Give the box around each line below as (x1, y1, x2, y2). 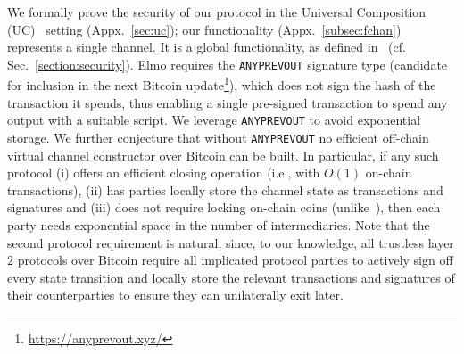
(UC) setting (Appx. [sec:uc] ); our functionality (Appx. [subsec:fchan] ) (7, 20, 402, 38)
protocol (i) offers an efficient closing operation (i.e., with (7, 163, 320, 182)
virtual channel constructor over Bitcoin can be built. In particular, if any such (7, 145, 439, 164)
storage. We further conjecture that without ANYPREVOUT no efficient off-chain (7, 128, 429, 146)
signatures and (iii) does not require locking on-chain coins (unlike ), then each (7, 198, 441, 217)
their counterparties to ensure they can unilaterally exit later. (7, 285, 344, 304)
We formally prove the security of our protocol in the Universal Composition (7, 3, 427, 21)
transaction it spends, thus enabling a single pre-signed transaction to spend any (7, 93, 448, 111)
